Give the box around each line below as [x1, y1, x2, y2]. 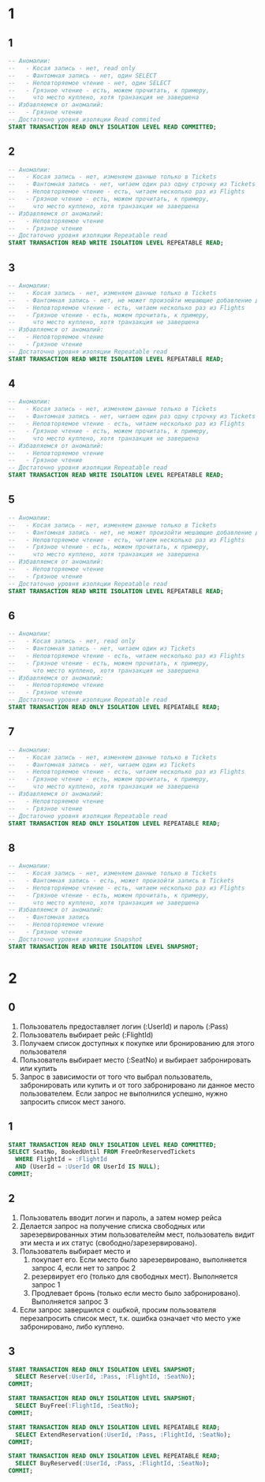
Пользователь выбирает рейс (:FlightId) [19, 1030, 154, 1040]
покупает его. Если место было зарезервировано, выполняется [31, 1255, 247, 1264]
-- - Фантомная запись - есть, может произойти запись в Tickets [8, 876, 235, 884]
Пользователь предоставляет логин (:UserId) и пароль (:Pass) [19, 1021, 229, 1031]
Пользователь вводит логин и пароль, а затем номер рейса [19, 1212, 222, 1223]
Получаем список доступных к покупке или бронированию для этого [19, 1038, 255, 1047]
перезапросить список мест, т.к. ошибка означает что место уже [19, 1313, 241, 1323]
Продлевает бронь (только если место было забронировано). [31, 1288, 241, 1297]
